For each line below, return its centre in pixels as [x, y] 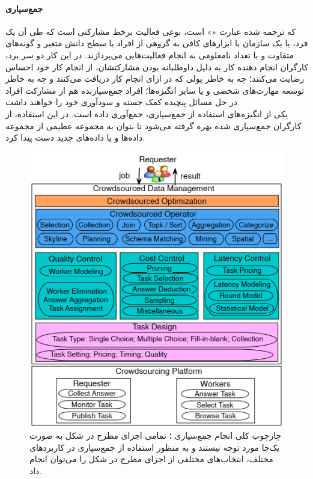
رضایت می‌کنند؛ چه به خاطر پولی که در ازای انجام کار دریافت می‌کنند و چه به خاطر [155, 78]
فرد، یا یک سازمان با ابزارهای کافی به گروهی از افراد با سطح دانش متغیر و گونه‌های [157, 43]
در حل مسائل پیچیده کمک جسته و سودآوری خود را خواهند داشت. [123, 102]
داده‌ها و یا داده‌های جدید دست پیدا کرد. [75, 137]
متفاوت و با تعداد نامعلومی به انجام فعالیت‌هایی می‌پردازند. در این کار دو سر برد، [150, 54]
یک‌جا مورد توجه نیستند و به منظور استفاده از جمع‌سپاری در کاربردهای [155, 447]
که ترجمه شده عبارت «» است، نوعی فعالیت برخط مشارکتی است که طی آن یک [151, 31]
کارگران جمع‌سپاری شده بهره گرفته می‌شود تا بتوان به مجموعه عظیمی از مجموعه [153, 125]
